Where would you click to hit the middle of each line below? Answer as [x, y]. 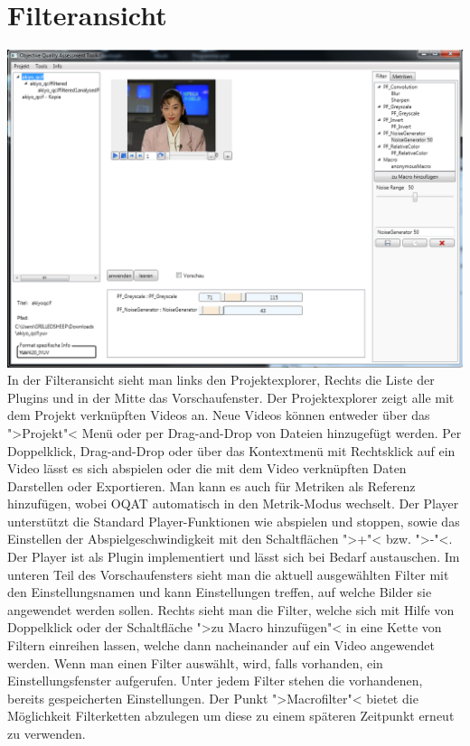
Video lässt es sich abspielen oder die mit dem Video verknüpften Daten [207, 468]
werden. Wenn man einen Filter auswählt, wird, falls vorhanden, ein [195, 662]
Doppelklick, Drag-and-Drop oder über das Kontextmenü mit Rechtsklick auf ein [231, 450]
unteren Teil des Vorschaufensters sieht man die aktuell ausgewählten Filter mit [228, 574]
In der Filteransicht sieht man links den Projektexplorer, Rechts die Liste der [221, 380]
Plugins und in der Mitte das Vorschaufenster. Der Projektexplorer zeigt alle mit [231, 397]
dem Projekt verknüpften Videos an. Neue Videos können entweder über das [219, 415]
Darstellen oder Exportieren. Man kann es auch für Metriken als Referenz [211, 485]
